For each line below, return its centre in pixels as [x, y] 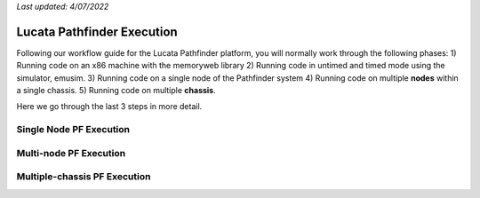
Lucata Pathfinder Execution [97, 32]
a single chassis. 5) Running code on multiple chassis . [116, 91]
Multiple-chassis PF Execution [84, 177]
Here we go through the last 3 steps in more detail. [109, 107]
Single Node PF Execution [73, 130]
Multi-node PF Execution [71, 153]
